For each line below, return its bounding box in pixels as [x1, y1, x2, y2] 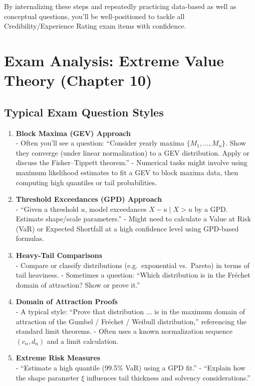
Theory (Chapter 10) [4, 70, 152, 90]
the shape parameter [16, 372, 79, 382]
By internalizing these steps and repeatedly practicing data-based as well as [4, 1, 236, 11]
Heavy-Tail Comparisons [16, 250, 103, 261]
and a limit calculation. [47, 335, 119, 346]
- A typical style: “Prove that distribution [16, 306, 144, 317]
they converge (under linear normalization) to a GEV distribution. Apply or [16, 147, 249, 158]
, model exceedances [85, 203, 147, 214]
